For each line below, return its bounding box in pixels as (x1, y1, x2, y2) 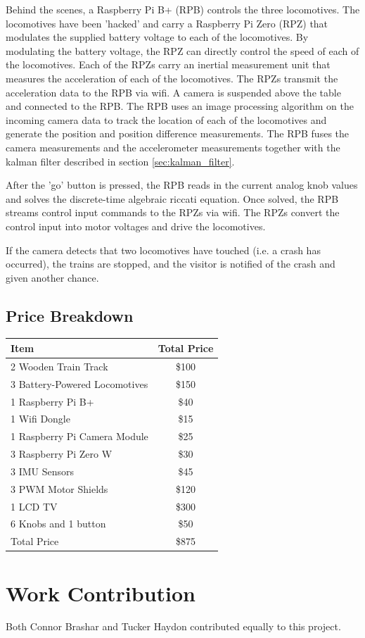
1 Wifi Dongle (11, 411, 70, 426)
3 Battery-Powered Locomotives (11, 376, 148, 391)
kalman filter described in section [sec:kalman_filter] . (6, 154, 235, 168)
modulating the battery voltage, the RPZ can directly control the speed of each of (6, 43, 359, 58)
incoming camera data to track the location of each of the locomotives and (6, 112, 327, 127)
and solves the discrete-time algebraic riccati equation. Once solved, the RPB (6, 191, 339, 206)
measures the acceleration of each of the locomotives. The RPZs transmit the (6, 70, 338, 85)
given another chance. (6, 270, 99, 284)
